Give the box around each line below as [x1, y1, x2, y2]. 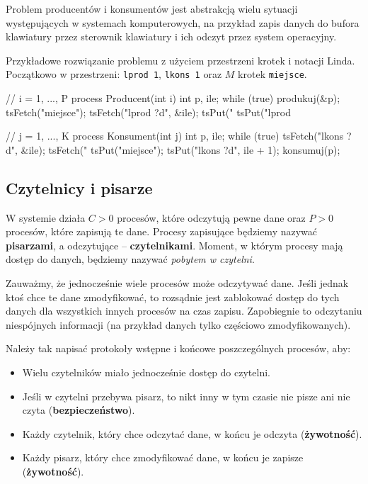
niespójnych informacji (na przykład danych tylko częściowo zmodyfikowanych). [6, 317, 351, 332]
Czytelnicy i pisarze [6, 176, 153, 198]
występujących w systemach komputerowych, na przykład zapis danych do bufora [6, 15, 360, 30]
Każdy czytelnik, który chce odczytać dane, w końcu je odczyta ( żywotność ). [22, 426, 362, 441]
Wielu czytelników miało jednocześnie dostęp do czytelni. [22, 364, 270, 379]
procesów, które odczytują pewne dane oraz [117, 210, 306, 225]
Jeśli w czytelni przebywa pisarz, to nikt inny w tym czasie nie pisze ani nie [22, 388, 350, 403]
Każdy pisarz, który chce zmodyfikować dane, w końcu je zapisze [22, 450, 304, 465]
